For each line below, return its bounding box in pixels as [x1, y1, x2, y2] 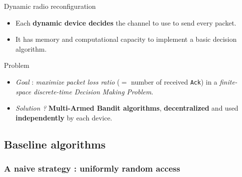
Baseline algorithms [4, 136, 106, 151]
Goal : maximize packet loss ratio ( [15, 76, 120, 87]
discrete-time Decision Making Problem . [33, 86, 154, 96]
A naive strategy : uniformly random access [4, 162, 180, 175]
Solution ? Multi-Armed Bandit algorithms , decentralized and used [15, 103, 239, 113]
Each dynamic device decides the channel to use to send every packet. [15, 17, 237, 28]
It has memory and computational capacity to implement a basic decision [15, 34, 237, 44]
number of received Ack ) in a [131, 76, 217, 87]
